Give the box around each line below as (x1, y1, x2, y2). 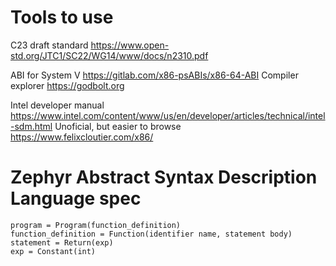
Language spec (10, 187, 142, 210)
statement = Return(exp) (10, 237, 114, 248)
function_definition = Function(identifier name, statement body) (10, 229, 293, 239)
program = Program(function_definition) (10, 220, 182, 230)
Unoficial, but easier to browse (54, 120, 182, 132)
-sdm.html (10, 120, 53, 132)
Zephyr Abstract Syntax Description (10, 166, 318, 189)
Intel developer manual (10, 99, 105, 111)
